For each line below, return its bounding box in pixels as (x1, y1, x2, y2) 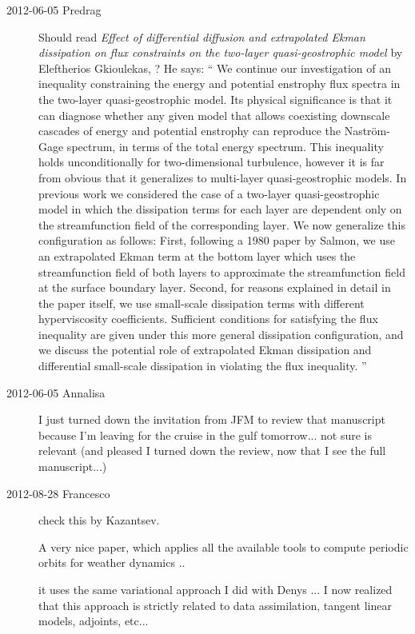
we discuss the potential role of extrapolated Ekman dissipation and (38, 341, 372, 358)
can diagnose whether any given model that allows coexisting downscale (38, 106, 390, 123)
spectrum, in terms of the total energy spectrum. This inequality (66, 138, 384, 154)
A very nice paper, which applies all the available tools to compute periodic (38, 538, 409, 555)
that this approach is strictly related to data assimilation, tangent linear (38, 596, 392, 613)
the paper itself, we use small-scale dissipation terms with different (38, 294, 365, 311)
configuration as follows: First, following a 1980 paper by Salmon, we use (38, 232, 395, 249)
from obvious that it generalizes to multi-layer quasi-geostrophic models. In (38, 169, 407, 185)
